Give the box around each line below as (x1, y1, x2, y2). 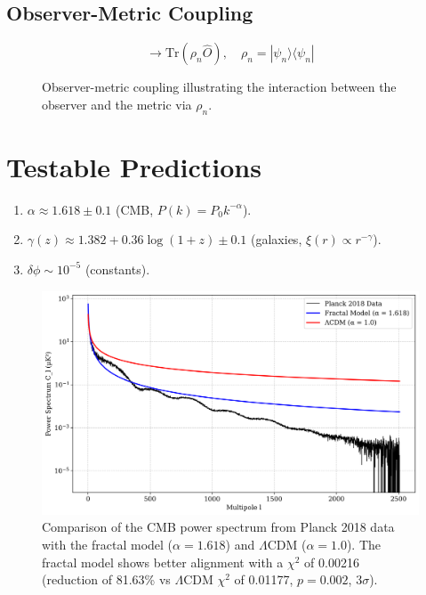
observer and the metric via (42, 94, 192, 113)
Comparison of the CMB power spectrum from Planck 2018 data (42, 518, 395, 536)
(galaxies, (251, 230, 302, 249)
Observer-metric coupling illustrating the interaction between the (42, 77, 397, 96)
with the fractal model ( (42, 535, 173, 554)
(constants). (84, 259, 150, 278)
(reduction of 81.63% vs (42, 570, 171, 589)
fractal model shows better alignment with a (42, 552, 284, 571)
